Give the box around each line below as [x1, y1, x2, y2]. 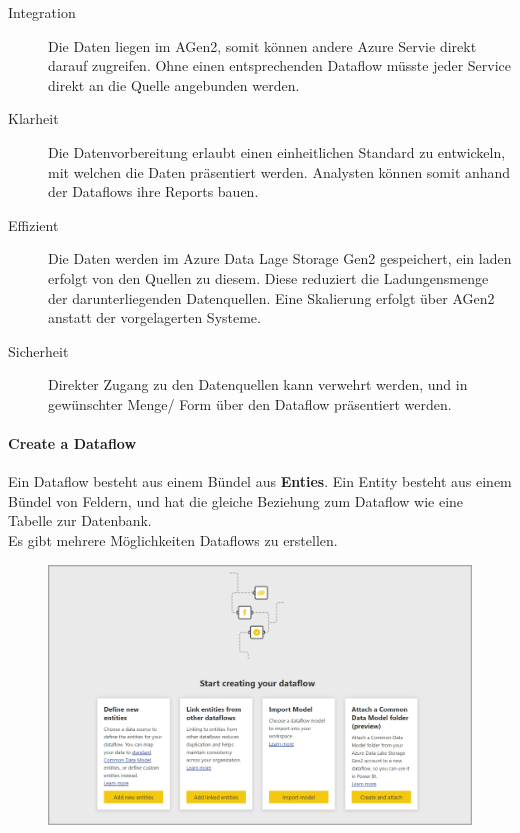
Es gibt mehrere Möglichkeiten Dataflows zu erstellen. [8, 530, 338, 551]
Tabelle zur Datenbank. [8, 510, 152, 531]
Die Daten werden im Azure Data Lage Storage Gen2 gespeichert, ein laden [48, 248, 512, 269]
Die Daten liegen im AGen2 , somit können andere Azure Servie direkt [48, 35, 477, 56]
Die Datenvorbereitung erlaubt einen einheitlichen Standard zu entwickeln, [48, 141, 506, 162]
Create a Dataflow [8, 433, 137, 454]
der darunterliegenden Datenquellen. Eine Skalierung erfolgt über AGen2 [48, 287, 495, 308]
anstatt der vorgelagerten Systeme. [48, 307, 261, 328]
